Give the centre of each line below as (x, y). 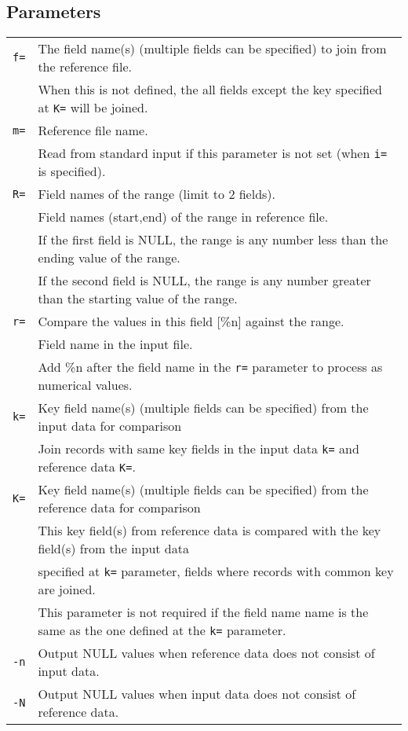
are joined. (67, 590)
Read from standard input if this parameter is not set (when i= (213, 153)
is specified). (72, 171)
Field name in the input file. (115, 344)
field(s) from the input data (113, 549)
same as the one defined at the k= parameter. (162, 630)
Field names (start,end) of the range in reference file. (183, 217)
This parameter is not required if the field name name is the (203, 612)
